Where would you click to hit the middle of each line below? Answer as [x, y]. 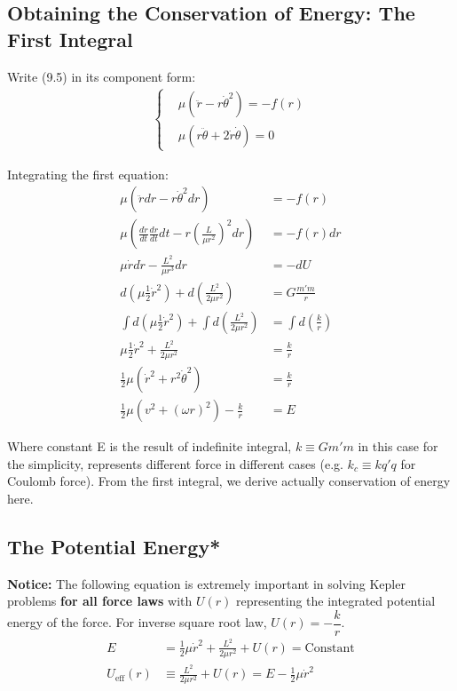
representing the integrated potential [336, 601]
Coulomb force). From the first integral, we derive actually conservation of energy [229, 481]
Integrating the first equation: [88, 174]
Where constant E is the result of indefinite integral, [150, 446]
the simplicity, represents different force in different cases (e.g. [175, 463]
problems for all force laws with [100, 601]
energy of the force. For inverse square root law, [137, 622]
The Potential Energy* [114, 546]
